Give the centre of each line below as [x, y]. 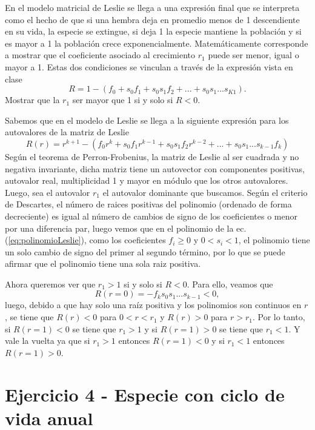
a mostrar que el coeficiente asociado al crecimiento [100, 55]
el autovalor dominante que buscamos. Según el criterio [205, 192]
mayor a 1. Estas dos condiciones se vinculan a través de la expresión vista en [149, 66]
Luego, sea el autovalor [48, 192]
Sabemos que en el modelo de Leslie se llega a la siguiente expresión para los [147, 120]
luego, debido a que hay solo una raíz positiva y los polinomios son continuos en [153, 305]
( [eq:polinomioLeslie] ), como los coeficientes [85, 240]
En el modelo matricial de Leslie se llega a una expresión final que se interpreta [152, 7]
